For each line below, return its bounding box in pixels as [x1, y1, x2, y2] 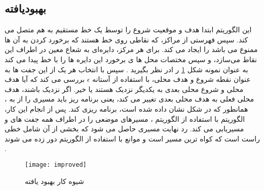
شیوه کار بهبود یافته [25, 175, 84, 186]
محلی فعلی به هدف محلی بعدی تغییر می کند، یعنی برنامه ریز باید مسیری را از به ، [5, 93, 254, 104]
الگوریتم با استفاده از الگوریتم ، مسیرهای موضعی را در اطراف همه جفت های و [5, 113, 245, 124]
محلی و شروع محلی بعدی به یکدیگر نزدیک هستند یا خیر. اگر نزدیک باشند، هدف [5, 83, 244, 94]
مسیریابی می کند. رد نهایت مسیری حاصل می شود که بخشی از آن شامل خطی [5, 123, 244, 134]
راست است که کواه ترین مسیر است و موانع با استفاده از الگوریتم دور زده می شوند [5, 133, 260, 144]
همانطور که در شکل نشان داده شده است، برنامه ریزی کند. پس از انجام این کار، [5, 103, 248, 114]
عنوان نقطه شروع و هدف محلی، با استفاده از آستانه [92, 74, 251, 84]
